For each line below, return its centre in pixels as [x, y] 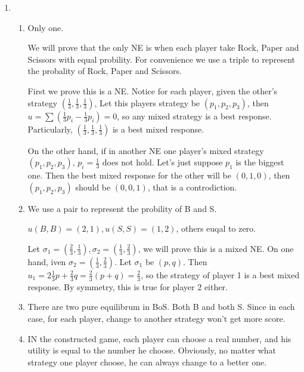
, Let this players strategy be [147, 102]
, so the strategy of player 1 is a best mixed [220, 274]
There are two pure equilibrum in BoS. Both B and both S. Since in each [161, 307]
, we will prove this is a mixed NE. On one [216, 248]
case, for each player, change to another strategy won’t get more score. [156, 318]
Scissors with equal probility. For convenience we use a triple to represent [161, 59]
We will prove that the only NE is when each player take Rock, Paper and [163, 47]
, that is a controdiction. [192, 187]
